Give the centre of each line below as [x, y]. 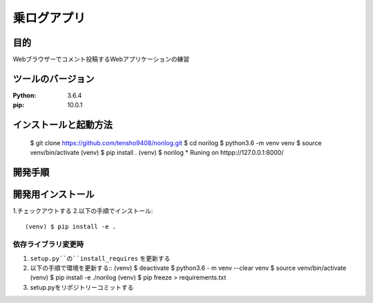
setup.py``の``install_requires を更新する [100, 258]
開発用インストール [54, 194]
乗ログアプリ [49, 18]
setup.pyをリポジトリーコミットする [82, 287]
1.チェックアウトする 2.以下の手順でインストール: [83, 211]
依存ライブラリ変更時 [48, 244]
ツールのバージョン [54, 79]
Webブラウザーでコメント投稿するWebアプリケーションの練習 [101, 59]
